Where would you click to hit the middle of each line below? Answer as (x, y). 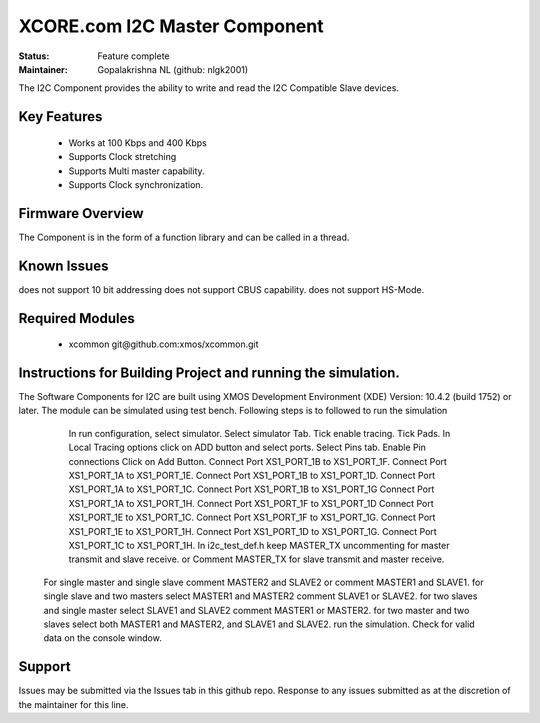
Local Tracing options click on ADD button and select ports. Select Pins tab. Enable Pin (247, 447)
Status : (34, 56)
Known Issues (63, 265)
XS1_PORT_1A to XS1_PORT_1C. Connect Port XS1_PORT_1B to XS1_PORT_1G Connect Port (251, 489)
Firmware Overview (81, 213)
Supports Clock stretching (122, 157)
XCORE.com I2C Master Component (171, 26)
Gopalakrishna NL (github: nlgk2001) (173, 69)
